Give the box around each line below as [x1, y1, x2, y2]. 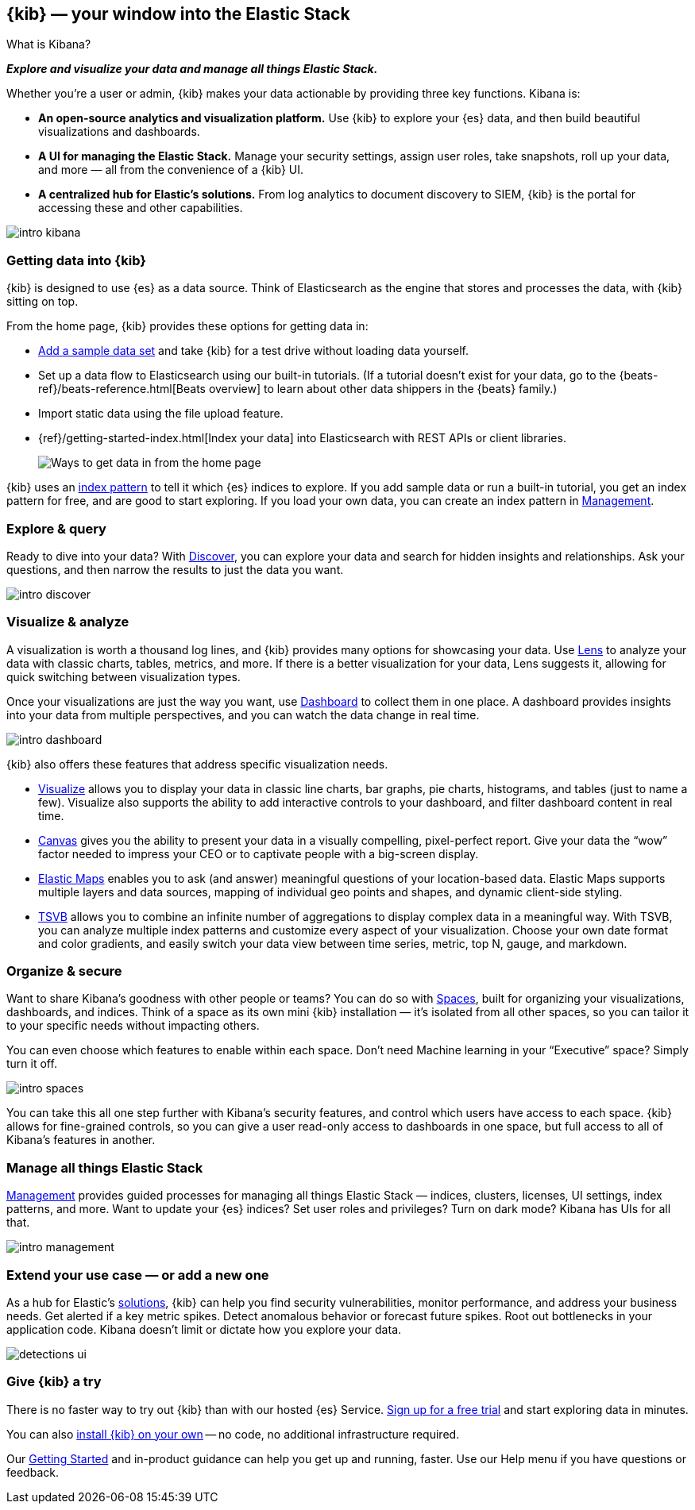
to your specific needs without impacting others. [6, 1019, 260, 1033]
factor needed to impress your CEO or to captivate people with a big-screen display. [38, 846, 479, 861]
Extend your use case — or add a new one [6, 1266, 269, 1283]
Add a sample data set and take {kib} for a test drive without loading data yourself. [38, 344, 469, 358]
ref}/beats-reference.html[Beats [38, 382, 206, 396]
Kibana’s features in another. [6, 1133, 156, 1147]
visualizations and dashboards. [38, 125, 200, 139]
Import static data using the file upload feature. [38, 406, 284, 421]
